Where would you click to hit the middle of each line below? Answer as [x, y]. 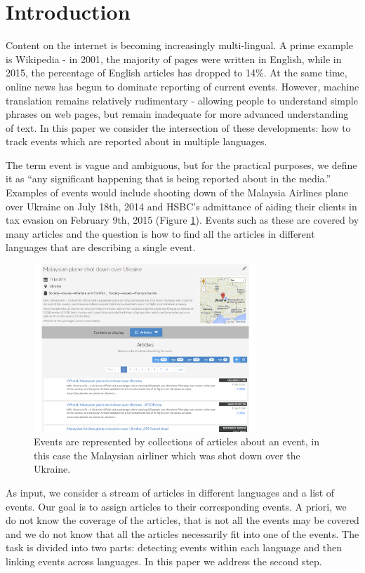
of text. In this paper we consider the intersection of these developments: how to [178, 127]
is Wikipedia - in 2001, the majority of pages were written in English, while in [174, 59]
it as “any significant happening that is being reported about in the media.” [168, 178]
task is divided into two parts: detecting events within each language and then [174, 547]
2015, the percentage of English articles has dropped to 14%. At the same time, [177, 73]
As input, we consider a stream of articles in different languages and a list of [170, 492]
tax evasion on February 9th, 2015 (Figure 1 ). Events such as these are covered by [182, 220]
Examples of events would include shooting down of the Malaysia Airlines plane [177, 193]
